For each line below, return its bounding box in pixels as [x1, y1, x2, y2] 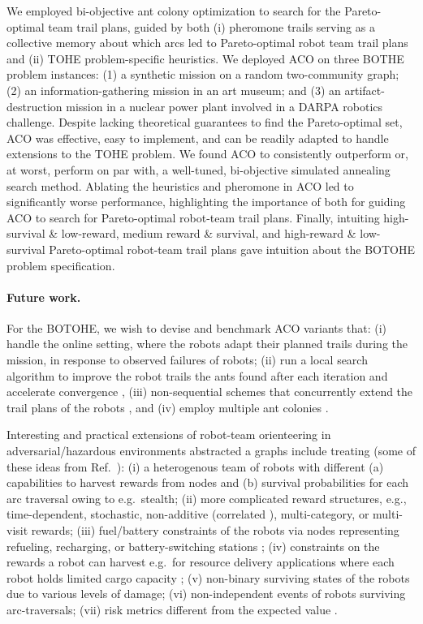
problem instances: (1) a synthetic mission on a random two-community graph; [6, 66, 399, 83]
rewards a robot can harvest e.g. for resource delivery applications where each [6, 553, 395, 570]
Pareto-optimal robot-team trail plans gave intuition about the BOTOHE [49, 240, 415, 257]
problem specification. [6, 256, 115, 273]
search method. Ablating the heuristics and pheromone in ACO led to [6, 177, 354, 194]
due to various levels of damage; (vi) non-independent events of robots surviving [6, 585, 406, 602]
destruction [6, 97, 63, 114]
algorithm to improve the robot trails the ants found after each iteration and [6, 367, 388, 384]
